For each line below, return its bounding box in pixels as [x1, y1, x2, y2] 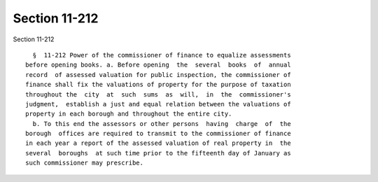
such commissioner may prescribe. [25, 159, 143, 167]
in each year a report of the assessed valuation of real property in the [25, 139, 291, 147]
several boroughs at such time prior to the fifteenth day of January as [25, 149, 291, 157]
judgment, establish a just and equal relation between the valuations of [25, 100, 291, 108]
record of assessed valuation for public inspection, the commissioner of [25, 71, 291, 78]
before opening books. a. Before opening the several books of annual [25, 61, 291, 69]
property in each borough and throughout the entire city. [25, 110, 232, 118]
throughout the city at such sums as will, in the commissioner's [25, 90, 291, 98]
